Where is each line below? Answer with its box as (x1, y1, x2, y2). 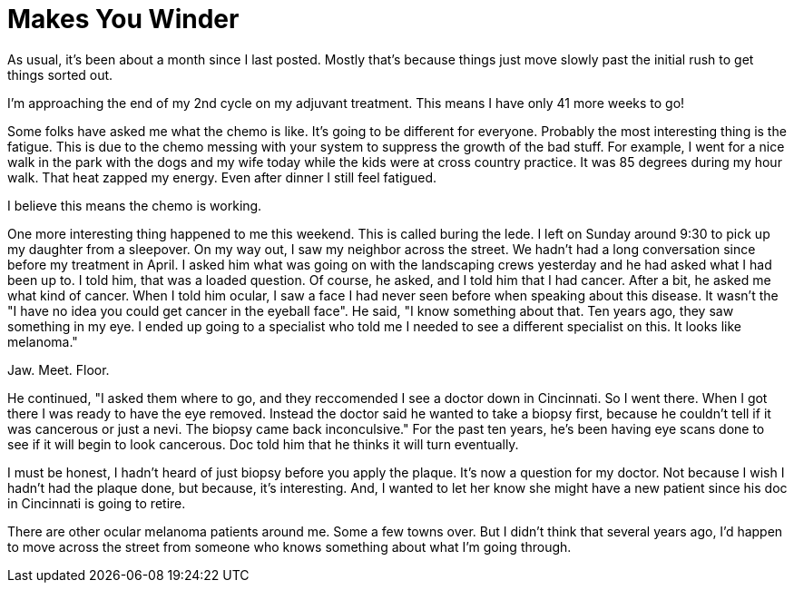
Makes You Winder (7, 4, 240, 34)
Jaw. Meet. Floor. (7, 361, 110, 378)
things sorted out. (7, 66, 113, 83)
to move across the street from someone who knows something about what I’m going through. (7, 538, 572, 555)
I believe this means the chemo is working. (7, 197, 262, 213)
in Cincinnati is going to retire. (7, 495, 186, 511)
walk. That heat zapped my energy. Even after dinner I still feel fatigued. (7, 169, 436, 185)
